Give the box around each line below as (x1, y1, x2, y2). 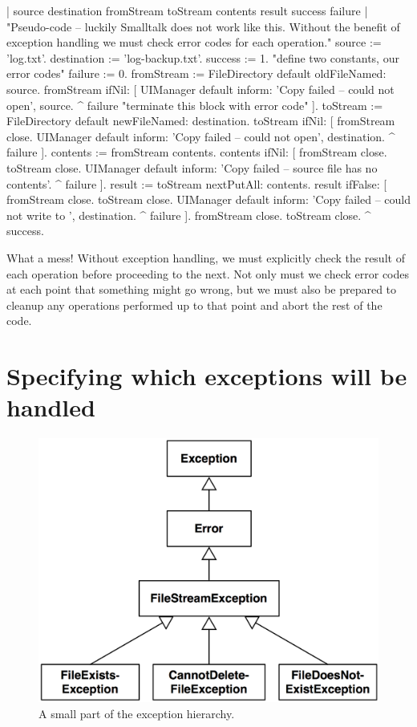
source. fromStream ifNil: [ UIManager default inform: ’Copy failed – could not (6, 80, 395, 97)
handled (6, 391, 95, 424)
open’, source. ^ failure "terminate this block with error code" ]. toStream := (6, 96, 383, 113)
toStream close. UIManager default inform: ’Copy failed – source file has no (6, 159, 378, 176)
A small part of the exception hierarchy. (38, 705, 235, 721)
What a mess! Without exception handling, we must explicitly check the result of (6, 249, 405, 266)
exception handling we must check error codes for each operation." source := (6, 34, 382, 51)
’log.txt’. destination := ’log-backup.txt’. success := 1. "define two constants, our (6, 49, 399, 66)
